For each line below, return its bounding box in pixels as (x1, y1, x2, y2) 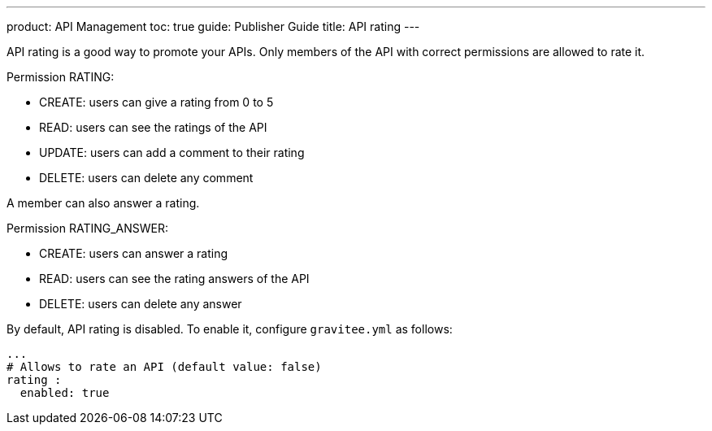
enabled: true (20, 386, 110, 399)
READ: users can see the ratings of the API (39, 120, 267, 134)
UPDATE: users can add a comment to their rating (39, 146, 305, 159)
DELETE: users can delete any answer (39, 297, 242, 311)
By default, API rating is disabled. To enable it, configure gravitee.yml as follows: (7, 322, 453, 336)
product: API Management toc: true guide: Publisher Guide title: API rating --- (7, 20, 420, 33)
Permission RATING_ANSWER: (7, 221, 169, 235)
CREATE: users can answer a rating (39, 246, 228, 260)
